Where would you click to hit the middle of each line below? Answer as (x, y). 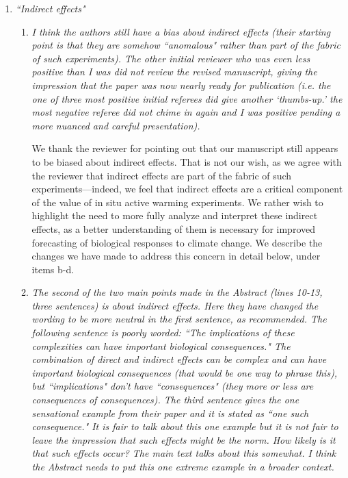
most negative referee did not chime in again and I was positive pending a (186, 112)
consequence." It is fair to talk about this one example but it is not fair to (185, 426)
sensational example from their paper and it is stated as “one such (170, 413)
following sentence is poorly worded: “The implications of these (163, 332)
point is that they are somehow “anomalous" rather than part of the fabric (186, 45)
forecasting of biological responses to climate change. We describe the (177, 242)
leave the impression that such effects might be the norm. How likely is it (184, 439)
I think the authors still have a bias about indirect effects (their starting (181, 31)
